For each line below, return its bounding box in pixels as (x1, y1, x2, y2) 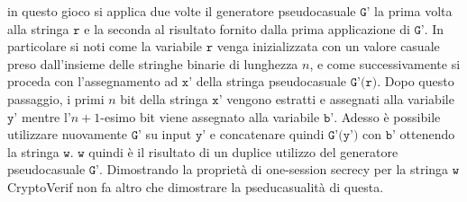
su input (145, 125, 192, 144)
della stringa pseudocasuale (196, 72, 347, 91)
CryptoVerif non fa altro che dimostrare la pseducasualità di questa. (7, 177, 384, 196)
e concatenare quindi (209, 125, 325, 144)
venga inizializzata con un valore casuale (216, 37, 440, 56)
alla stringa (7, 19, 69, 38)
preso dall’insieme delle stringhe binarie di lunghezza (7, 54, 298, 73)
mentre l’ (21, 107, 71, 126)
